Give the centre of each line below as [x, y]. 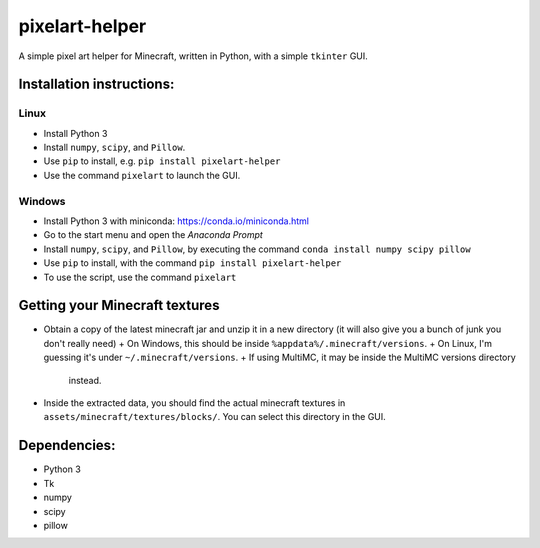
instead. [85, 380]
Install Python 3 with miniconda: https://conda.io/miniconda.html [176, 221]
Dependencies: [67, 445]
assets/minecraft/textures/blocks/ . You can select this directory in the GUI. [215, 417]
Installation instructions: [96, 84]
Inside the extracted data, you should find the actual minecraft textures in [194, 403]
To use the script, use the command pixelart [140, 277]
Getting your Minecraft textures [119, 305]
